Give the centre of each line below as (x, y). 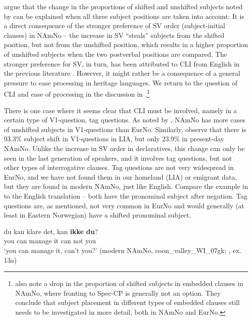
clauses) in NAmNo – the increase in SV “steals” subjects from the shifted (114, 35)
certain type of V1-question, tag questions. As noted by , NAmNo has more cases (125, 120)
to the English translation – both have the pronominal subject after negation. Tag (126, 195)
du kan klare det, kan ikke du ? (51, 231)
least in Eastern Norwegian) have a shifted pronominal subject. (98, 215)
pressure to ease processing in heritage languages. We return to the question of (121, 82)
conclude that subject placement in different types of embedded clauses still (127, 302)
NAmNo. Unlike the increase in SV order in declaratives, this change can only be (124, 148)
